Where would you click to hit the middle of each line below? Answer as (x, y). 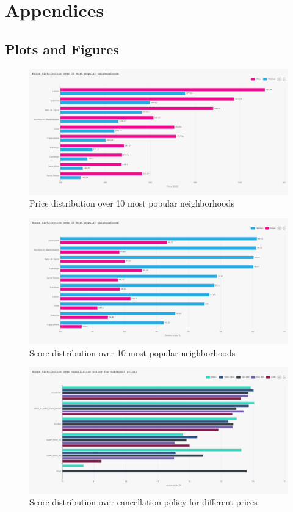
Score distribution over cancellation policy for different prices (143, 502)
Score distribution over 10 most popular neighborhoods (132, 352)
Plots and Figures (62, 49)
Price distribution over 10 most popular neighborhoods (132, 203)
